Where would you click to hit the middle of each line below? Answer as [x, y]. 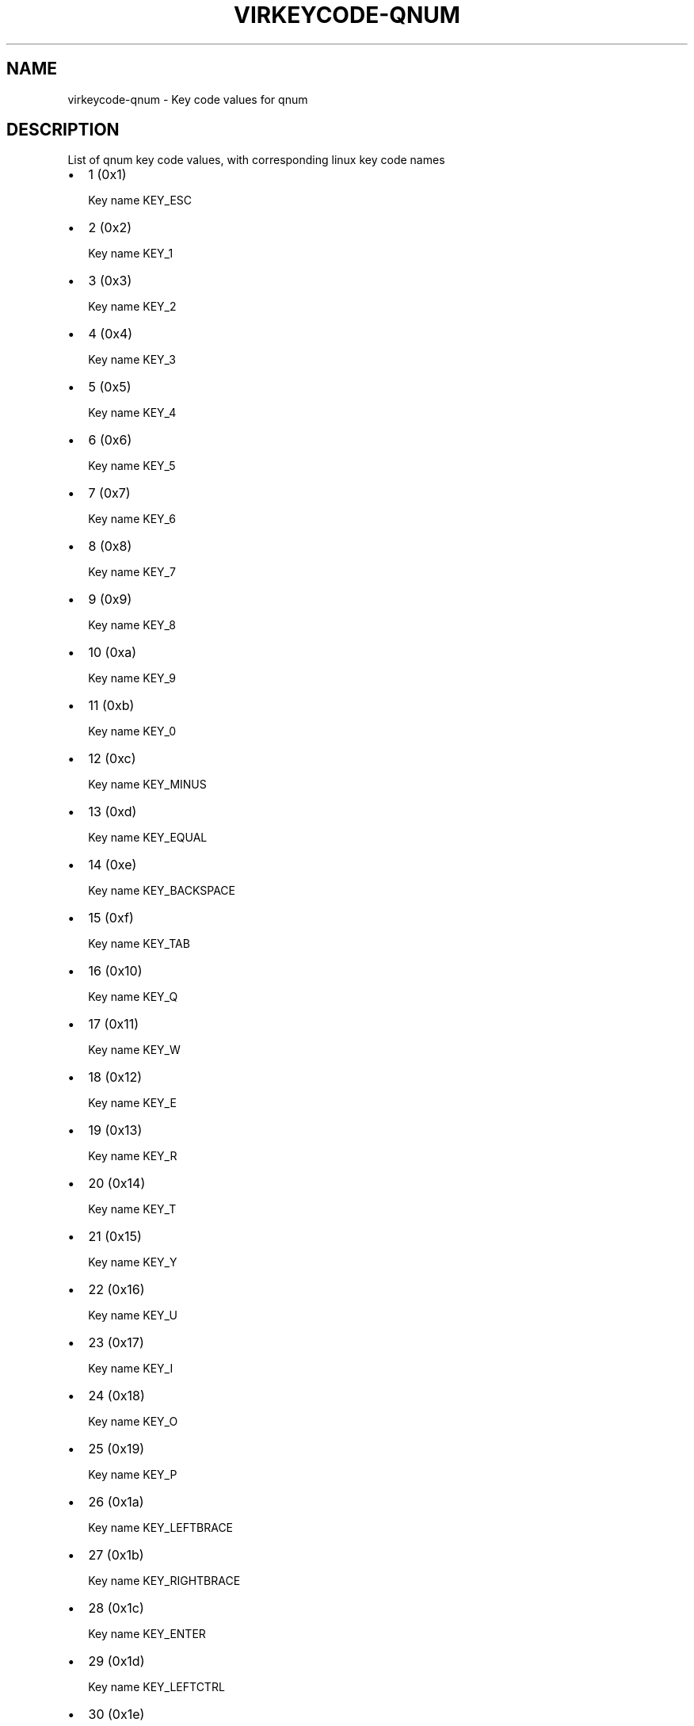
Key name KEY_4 [132, 413]
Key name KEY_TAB [139, 944]
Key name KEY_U [133, 1316]
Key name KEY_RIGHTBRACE [164, 1581]
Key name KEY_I [131, 1369]
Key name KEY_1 [131, 254]
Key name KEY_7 [132, 572]
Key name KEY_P [133, 1475]
